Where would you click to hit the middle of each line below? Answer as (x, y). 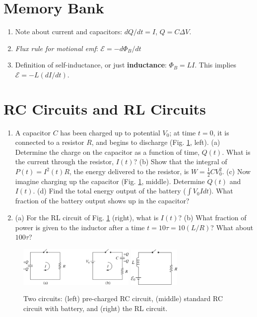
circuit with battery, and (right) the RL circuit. (96, 308)
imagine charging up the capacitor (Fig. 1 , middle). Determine (110, 181)
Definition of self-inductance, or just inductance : (91, 65)
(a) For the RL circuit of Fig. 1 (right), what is (87, 218)
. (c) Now (236, 171)
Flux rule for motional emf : (57, 48)
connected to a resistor (50, 142)
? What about (232, 227)
